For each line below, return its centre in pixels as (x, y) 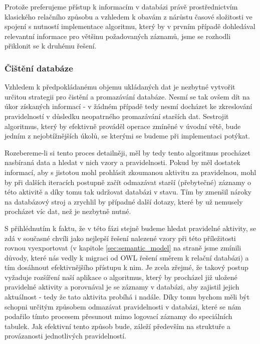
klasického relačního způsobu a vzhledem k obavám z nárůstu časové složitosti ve (128, 16)
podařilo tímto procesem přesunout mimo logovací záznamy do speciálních (118, 316)
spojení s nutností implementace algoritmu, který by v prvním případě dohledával (130, 26)
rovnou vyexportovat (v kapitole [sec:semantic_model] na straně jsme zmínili (123, 248)
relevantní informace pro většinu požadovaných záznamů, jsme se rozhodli (118, 36)
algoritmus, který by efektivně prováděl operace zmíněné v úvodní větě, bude (123, 126)
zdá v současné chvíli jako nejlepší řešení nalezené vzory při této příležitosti (120, 238)
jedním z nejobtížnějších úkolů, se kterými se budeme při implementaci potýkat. (127, 136)
